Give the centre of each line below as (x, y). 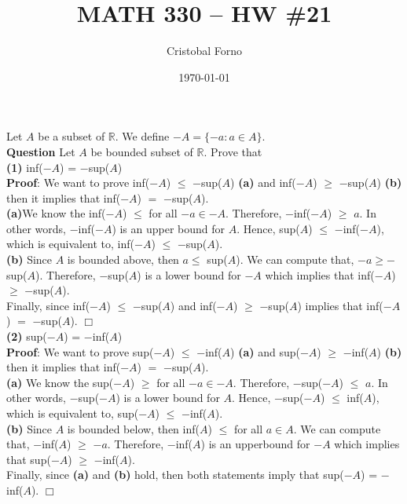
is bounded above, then (123, 259)
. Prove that (233, 151)
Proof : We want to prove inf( (78, 183)
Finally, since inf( (48, 305)
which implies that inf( (320, 274)
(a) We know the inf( (56, 213)
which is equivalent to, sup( (73, 413)
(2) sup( (27, 336)
